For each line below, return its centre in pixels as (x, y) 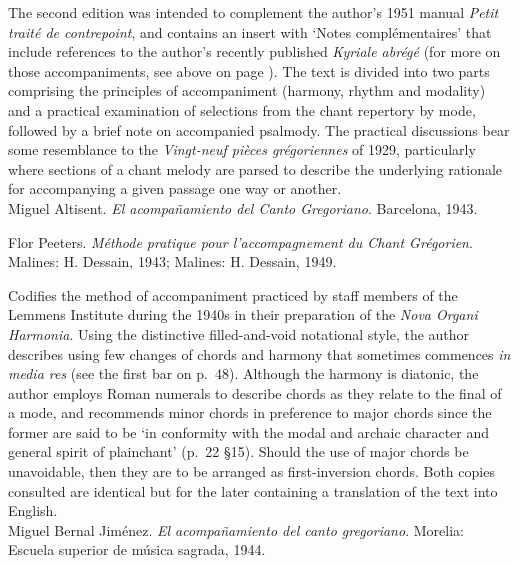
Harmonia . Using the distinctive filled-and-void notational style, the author (239, 333)
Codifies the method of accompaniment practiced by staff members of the (233, 294)
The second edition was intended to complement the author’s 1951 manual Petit (253, 12)
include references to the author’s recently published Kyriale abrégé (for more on (254, 51)
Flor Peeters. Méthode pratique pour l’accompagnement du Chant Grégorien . (240, 241)
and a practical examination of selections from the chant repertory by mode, (242, 109)
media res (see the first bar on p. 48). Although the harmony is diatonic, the (243, 373)
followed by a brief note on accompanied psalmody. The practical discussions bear (259, 129)
